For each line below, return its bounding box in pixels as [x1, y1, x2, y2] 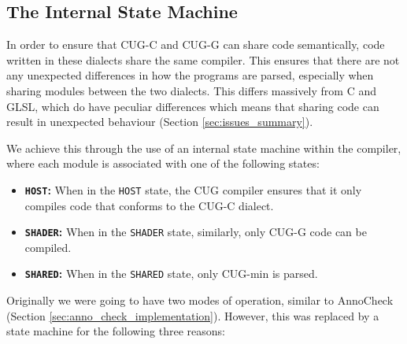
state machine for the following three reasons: [6, 323, 225, 339]
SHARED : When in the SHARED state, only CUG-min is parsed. [24, 265, 318, 282]
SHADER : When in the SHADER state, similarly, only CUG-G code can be [24, 224, 367, 240]
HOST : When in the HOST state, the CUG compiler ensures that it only [24, 181, 362, 198]
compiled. [24, 239, 72, 255]
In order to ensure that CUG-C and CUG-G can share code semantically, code [6, 36, 385, 53]
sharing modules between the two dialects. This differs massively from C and [6, 82, 376, 98]
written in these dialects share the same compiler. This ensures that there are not [6, 51, 400, 68]
